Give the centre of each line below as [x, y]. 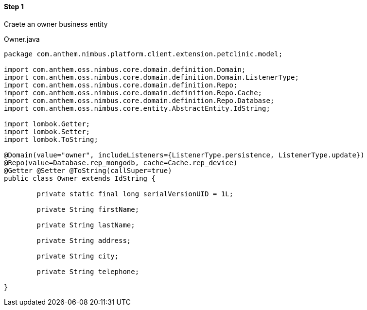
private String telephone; [88, 271]
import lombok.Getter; [47, 124]
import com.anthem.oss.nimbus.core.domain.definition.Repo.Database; [139, 100]
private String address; [84, 240]
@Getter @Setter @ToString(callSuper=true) [88, 170]
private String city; [78, 256]
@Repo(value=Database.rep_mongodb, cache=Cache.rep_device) [121, 163]
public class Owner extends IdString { [80, 178]
